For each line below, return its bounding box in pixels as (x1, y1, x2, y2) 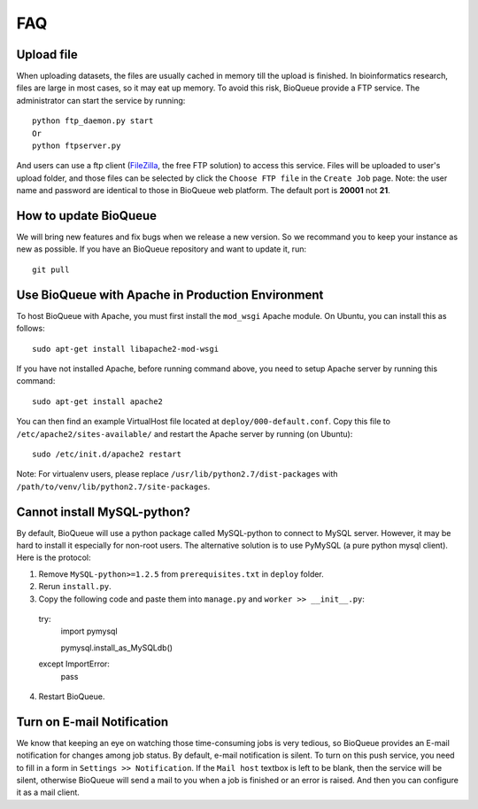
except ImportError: (38, 658, 111, 669)
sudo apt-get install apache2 (32, 396, 164, 407)
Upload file (16, 47, 79, 62)
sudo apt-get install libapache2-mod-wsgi (32, 344, 220, 354)
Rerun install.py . (38, 581, 112, 592)
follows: (16, 323, 45, 334)
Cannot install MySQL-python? (16, 504, 190, 519)
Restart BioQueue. (38, 691, 105, 702)
